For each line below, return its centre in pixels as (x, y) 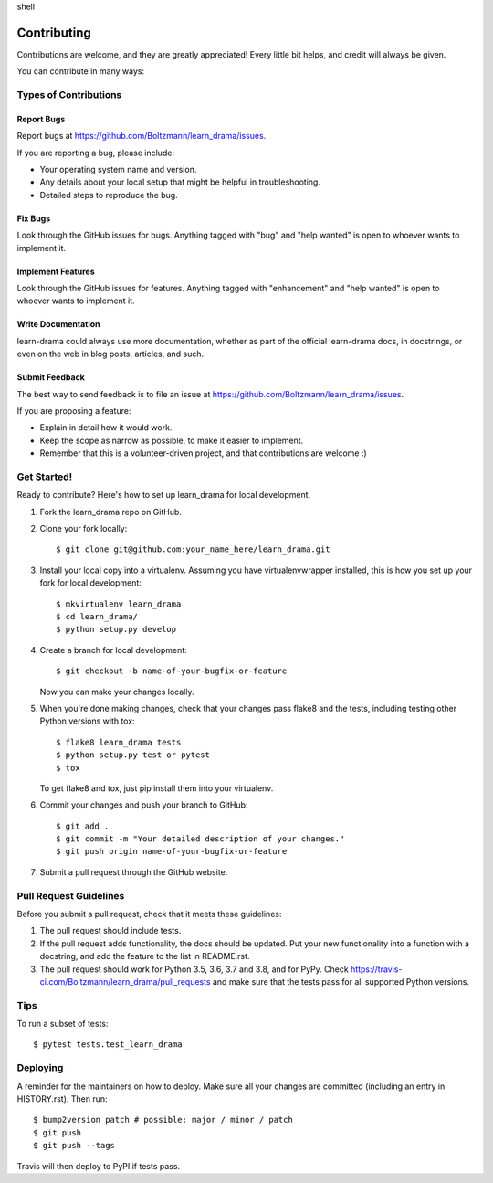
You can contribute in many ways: (81, 71)
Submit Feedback (51, 377)
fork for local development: (90, 583)
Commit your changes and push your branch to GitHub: (144, 805)
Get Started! (45, 477)
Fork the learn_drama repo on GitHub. (111, 512)
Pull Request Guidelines (71, 895)
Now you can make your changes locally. (117, 692)
